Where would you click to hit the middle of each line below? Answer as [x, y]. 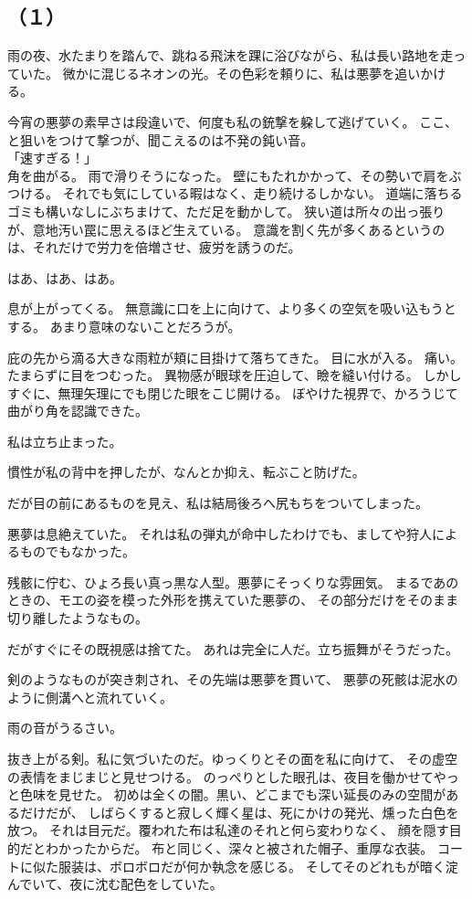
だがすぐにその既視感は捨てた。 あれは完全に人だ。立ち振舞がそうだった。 [233, 648]
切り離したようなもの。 [78, 618]
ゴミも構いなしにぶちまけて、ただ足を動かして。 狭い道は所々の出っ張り [226, 211]
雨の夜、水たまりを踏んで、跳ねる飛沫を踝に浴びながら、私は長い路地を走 [231, 55]
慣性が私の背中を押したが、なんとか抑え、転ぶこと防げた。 [186, 472]
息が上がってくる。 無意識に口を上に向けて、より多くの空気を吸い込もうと [232, 308]
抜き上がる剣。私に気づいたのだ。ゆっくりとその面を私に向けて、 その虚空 [233, 759]
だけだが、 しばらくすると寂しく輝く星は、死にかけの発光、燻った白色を [239, 812]
